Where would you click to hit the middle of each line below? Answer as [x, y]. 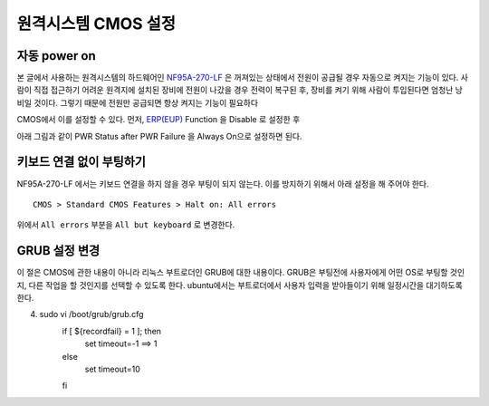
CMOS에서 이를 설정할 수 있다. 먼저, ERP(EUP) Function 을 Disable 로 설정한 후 [158, 120]
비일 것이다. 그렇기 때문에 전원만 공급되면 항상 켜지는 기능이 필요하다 [137, 102]
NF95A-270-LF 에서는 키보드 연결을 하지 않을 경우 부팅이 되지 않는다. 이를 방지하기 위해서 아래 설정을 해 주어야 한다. [223, 184]
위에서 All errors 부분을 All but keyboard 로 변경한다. [126, 225]
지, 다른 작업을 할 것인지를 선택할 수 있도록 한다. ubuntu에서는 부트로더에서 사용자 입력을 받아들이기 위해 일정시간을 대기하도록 [240, 285]
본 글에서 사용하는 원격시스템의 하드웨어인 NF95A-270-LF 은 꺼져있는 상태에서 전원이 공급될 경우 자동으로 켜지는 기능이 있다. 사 [242, 78]
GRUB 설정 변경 [58, 251]
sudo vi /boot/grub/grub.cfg [91, 314]
